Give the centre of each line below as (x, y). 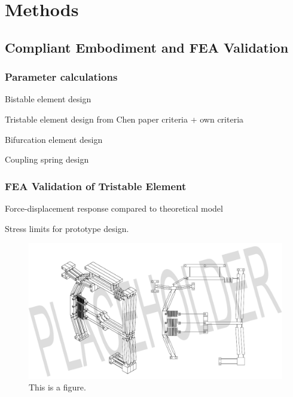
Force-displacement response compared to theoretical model (114, 208)
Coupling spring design (47, 159)
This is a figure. (57, 387)
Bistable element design (48, 99)
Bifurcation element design (54, 139)
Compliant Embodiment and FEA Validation (147, 47)
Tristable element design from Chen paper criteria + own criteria (124, 119)
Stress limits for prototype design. (67, 228)
